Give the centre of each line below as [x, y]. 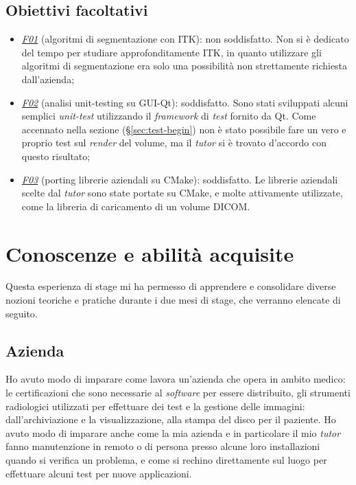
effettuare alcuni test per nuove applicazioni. [99, 473]
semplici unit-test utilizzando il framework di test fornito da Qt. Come [169, 116]
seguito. [22, 313]
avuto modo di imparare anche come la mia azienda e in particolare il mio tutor [173, 432]
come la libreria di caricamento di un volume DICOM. [136, 206]
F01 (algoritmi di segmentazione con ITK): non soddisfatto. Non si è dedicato [185, 39]
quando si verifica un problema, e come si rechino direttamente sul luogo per [166, 460]
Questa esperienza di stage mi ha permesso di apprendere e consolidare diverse [171, 286]
